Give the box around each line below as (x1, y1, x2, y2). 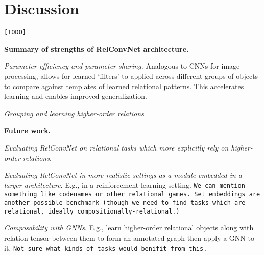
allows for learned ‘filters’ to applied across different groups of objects (40, 70, 258, 81)
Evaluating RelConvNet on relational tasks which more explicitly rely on (4, 142, 229, 153)
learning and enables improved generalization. (4, 91, 147, 101)
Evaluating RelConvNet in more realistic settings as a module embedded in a (4, 169, 242, 180)
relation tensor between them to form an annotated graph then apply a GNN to (4, 232, 254, 243)
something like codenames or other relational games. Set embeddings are (4, 190, 260, 198)
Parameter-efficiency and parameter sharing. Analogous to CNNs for (4, 60, 219, 71)
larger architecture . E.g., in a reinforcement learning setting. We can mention (4, 179, 245, 190)
